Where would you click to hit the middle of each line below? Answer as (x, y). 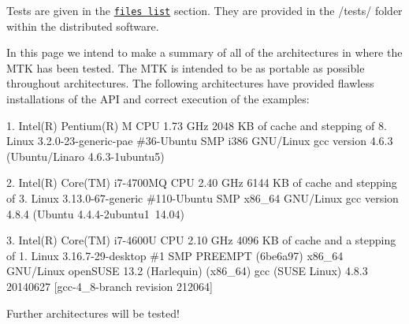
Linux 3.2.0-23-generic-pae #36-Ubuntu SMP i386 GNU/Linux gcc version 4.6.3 (200, 141)
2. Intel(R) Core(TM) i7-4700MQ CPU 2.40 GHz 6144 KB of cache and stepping (202, 182)
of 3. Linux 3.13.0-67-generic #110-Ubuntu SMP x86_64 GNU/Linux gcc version (203, 198)
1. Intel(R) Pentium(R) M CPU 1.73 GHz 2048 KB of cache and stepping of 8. (197, 125)
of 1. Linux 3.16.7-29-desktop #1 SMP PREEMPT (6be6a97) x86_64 (175, 255)
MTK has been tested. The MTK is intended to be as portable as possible (186, 67)
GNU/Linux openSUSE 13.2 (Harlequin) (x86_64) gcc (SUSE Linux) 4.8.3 (187, 271)
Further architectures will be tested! (93, 313)
